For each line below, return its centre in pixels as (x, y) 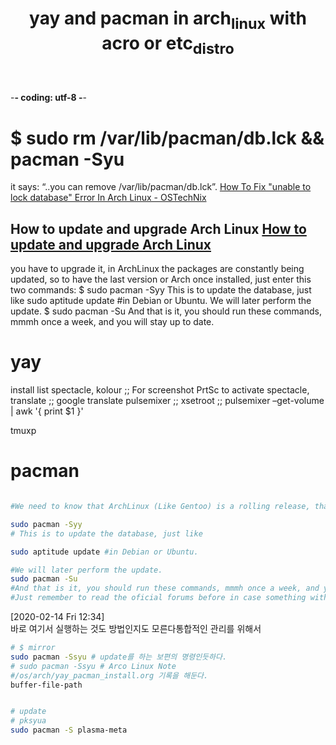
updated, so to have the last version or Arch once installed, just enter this (161, 279)
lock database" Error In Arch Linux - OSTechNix (108, 198)
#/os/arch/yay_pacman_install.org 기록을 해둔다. (109, 675)
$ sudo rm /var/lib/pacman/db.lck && (167, 138)
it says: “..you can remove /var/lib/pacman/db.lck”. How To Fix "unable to (161, 187)
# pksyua (28, 721)
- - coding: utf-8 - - (48, 98)
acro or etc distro (168, 45)
